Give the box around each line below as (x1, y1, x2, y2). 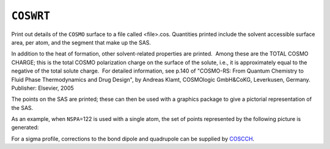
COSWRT (11, 9, 51, 23)
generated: (11, 124, 39, 131)
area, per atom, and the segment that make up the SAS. (11, 38, 152, 46)
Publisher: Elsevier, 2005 (11, 84, 75, 92)
